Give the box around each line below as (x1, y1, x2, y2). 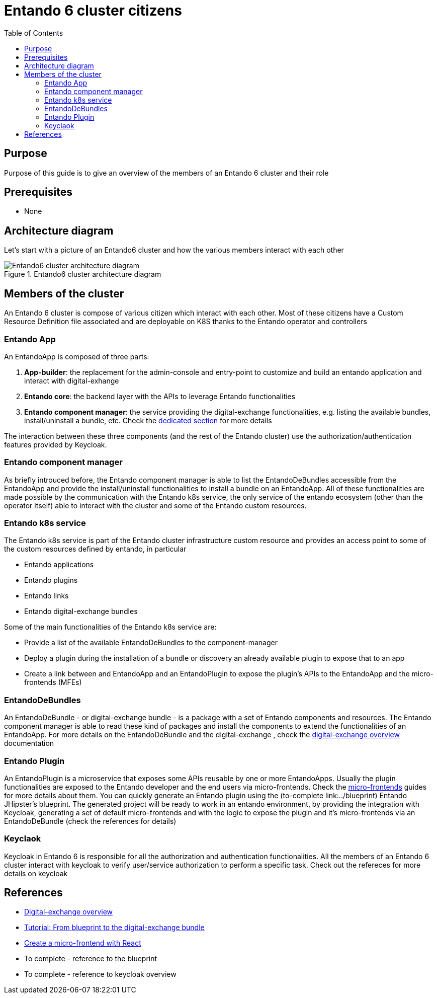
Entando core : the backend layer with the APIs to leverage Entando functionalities (24, 392, 296, 401)
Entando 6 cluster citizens (4, 2, 182, 19)
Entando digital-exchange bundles (24, 607, 138, 616)
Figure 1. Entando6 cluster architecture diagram (4, 270, 161, 279)
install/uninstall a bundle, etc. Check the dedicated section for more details (24, 416, 272, 425)
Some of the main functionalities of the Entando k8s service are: (4, 623, 217, 632)
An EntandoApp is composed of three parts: (4, 352, 149, 361)
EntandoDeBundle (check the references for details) (4, 816, 177, 825)
